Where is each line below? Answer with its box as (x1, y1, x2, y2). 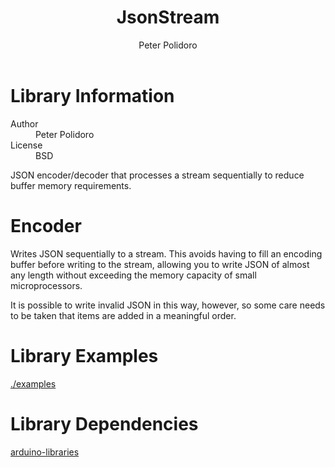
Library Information (10, 84, 175, 107)
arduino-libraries (10, 446, 80, 458)
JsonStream (116, 6, 220, 29)
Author (10, 117, 39, 130)
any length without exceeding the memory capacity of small (10, 269, 257, 281)
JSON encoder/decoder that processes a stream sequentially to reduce (10, 169, 305, 181)
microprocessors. (10, 279, 83, 291)
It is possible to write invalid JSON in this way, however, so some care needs (10, 299, 326, 311)
